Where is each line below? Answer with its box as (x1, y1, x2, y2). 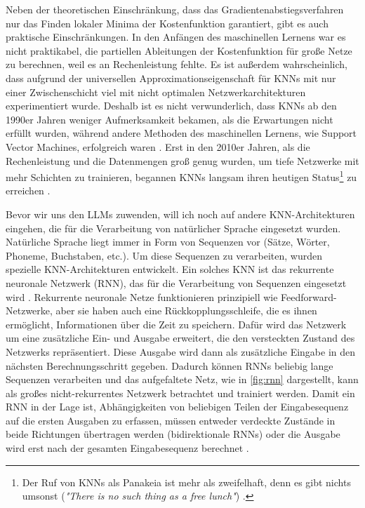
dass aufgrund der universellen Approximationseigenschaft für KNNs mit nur (6, 70, 336, 85)
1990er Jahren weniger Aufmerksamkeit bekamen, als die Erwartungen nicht (6, 112, 333, 126)
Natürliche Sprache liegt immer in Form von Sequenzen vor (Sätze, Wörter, (6, 234, 330, 249)
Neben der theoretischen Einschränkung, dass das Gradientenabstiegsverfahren (6, 2, 344, 16)
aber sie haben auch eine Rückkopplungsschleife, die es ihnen (55, 303, 317, 318)
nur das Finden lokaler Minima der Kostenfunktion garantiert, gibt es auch (6, 15, 328, 30)
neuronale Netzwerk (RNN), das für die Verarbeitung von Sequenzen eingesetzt (6, 275, 347, 290)
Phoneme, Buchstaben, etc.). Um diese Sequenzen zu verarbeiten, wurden (6, 248, 322, 262)
